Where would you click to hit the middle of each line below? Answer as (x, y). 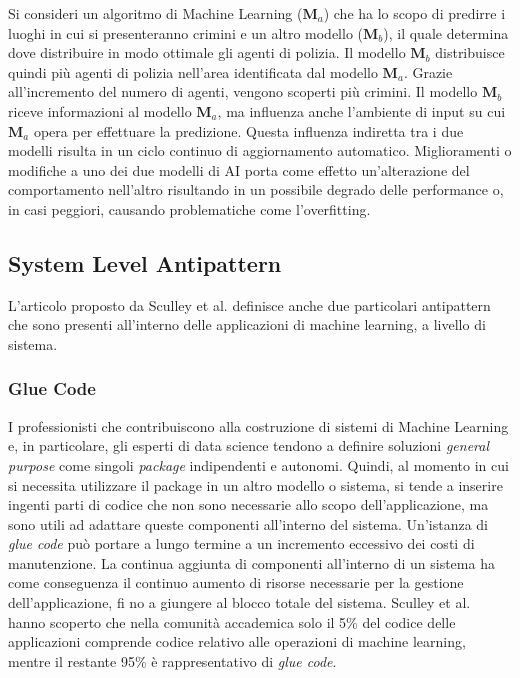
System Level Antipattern (145, 262)
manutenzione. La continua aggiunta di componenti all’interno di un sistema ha (251, 562)
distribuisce (470, 52)
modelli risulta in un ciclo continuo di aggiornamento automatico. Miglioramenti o (260, 150)
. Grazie (428, 71)
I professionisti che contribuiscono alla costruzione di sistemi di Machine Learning (258, 425)
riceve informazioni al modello (100, 110)
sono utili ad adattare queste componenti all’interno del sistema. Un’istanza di (248, 523)
